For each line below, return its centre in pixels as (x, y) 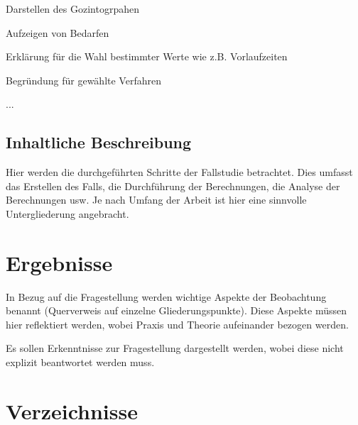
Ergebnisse (59, 262)
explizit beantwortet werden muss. (80, 362)
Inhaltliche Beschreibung (99, 142)
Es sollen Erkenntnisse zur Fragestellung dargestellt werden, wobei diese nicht (175, 348)
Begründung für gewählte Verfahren (83, 80)
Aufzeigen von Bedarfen (58, 32)
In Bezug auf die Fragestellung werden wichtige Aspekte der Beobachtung (166, 296)
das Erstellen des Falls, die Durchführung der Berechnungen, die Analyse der (173, 186)
